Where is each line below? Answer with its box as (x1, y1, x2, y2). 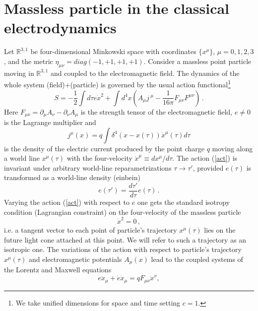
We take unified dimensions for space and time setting (15, 297, 181, 308)
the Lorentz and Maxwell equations (4, 264, 112, 275)
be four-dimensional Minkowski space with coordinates (30, 46, 196, 57)
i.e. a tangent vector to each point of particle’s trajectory (4, 224, 177, 235)
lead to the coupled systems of (151, 253, 243, 264)
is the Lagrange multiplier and (4, 117, 96, 127)
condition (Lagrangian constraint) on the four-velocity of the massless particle (4, 206, 241, 217)
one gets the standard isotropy (137, 197, 230, 207)
